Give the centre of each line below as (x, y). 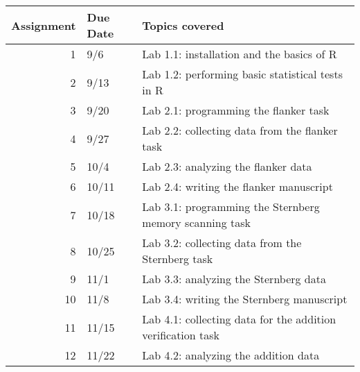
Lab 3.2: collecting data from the (222, 243)
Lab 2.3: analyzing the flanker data (227, 166)
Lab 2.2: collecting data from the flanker (240, 130)
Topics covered (183, 25)
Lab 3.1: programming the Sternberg (231, 206)
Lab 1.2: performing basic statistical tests (242, 74)
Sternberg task (178, 259)
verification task (181, 335)
